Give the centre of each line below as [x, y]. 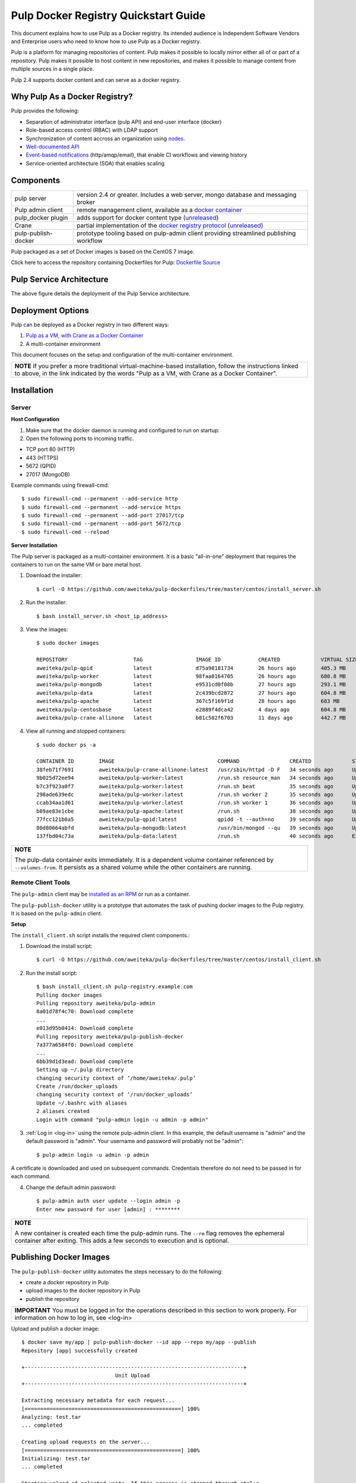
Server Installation [34, 545]
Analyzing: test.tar [51, 1417]
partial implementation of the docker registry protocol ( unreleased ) [170, 225]
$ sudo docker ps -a [66, 745]
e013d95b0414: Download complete [85, 1028]
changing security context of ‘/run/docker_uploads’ [115, 1095]
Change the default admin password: [71, 1187]
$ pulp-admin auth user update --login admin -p [108, 1201]
